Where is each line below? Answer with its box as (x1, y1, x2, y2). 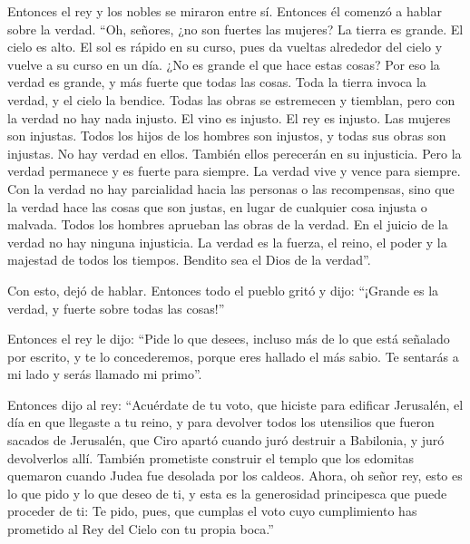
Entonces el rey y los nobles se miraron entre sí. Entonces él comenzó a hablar (7, 2, 442, 20)
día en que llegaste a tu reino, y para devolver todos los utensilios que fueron (7, 413, 435, 432)
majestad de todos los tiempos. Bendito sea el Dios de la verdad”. (7, 250, 371, 269)
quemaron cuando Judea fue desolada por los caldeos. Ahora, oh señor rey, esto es (7, 466, 463, 485)
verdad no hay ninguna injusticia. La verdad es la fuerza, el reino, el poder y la (7, 232, 447, 251)
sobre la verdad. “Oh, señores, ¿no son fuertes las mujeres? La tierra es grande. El (7, 19, 464, 38)
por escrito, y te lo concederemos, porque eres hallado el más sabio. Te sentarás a (7, 346, 459, 365)
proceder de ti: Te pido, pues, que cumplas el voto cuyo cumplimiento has (7, 501, 417, 520)
